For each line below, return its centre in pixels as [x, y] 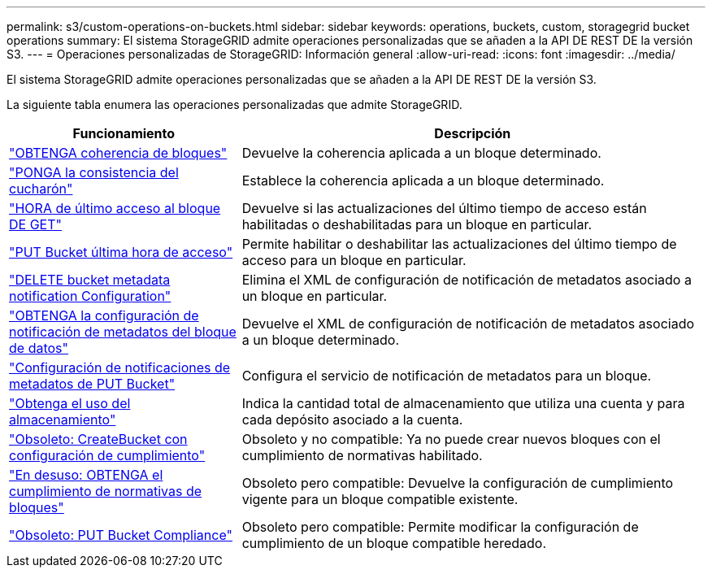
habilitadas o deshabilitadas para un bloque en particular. [417, 224]
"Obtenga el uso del [70, 403]
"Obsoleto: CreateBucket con [98, 439]
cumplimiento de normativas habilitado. [362, 455]
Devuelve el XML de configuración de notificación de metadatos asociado [468, 324]
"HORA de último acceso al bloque [115, 208]
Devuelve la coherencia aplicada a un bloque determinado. [421, 153]
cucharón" [41, 189]
